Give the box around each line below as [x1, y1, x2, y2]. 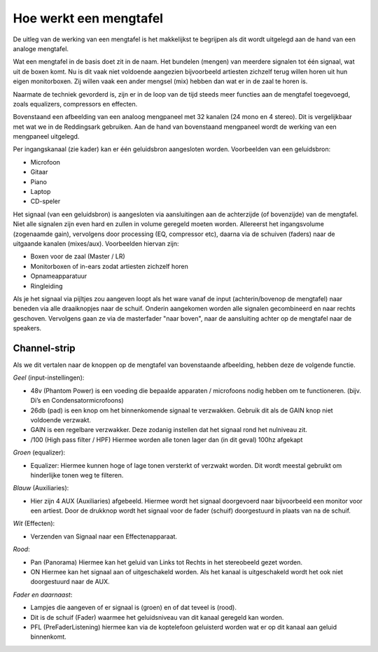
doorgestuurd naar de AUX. [30, 578, 110, 586]
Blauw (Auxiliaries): [13, 484, 69, 492]
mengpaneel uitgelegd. [13, 132, 80, 141]
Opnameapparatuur [30, 272, 87, 280]
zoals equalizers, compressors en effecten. [13, 99, 138, 108]
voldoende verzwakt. [30, 415, 91, 424]
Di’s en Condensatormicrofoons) [30, 396, 124, 405]
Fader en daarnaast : [13, 590, 73, 599]
